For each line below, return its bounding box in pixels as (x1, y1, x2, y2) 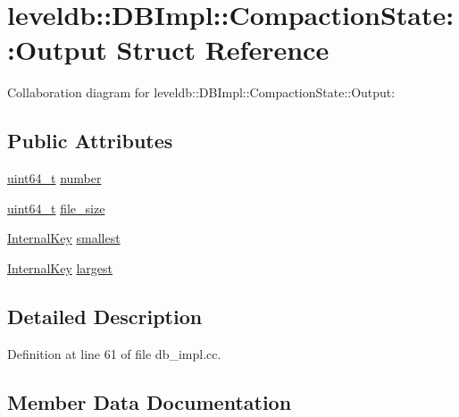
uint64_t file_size (7, 198, 105, 217)
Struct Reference (116, 31, 330, 68)
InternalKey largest (7, 258, 113, 277)
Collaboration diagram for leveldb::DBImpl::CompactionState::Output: (7, 83, 396, 102)
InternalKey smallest (7, 229, 121, 247)
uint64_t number (7, 169, 102, 188)
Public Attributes (7, 127, 173, 154)
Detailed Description (7, 302, 203, 329)
